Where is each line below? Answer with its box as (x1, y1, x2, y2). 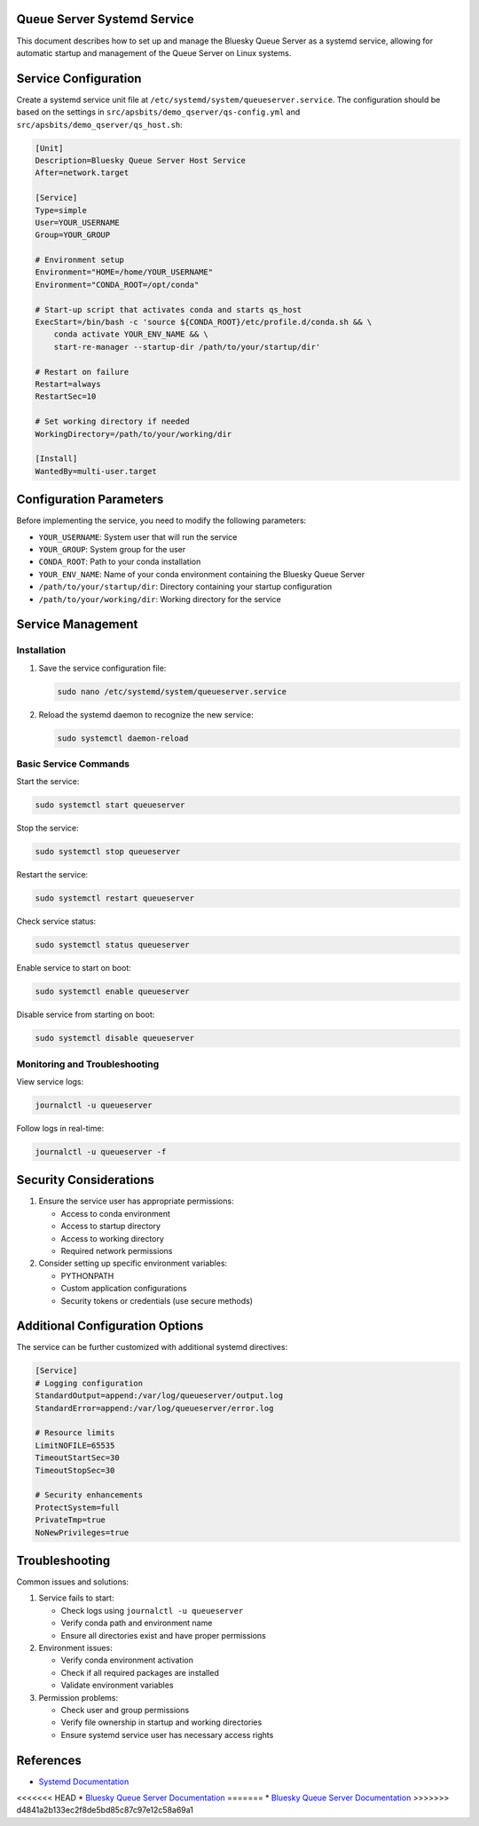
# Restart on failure (35, 367, 130, 377)
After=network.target (35, 168, 130, 178)
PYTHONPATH (60, 1270, 114, 1281)
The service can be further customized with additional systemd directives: (16, 1342, 288, 1353)
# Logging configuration (35, 1377, 144, 1388)
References (16, 1752, 82, 1767)
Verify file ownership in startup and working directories (60, 1717, 263, 1727)
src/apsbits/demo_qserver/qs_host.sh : (16, 119, 184, 130)
